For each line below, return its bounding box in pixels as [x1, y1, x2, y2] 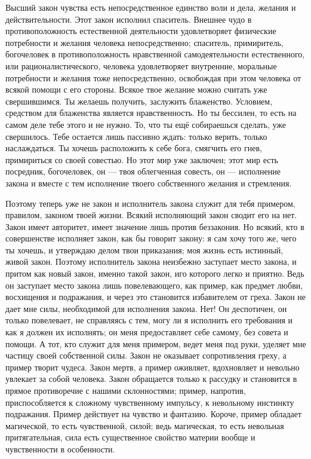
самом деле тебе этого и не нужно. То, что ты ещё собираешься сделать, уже [5, 118, 287, 130]
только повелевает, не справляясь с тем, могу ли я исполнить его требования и [5, 314, 293, 326]
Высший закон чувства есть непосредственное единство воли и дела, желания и [5, 1, 296, 13]
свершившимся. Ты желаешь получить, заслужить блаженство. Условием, [5, 94, 273, 107]
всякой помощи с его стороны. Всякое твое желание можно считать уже [5, 83, 267, 96]
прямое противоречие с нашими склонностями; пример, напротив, [5, 384, 246, 396]
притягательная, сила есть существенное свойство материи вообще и [5, 431, 255, 443]
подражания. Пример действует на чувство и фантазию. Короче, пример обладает [5, 408, 302, 420]
